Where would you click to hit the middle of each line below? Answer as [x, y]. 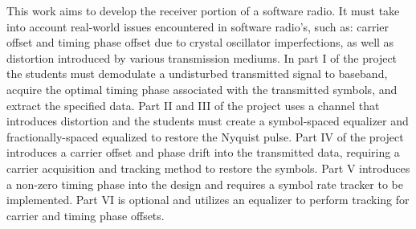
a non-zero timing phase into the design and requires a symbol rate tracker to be [205, 184]
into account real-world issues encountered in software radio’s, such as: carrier [198, 26]
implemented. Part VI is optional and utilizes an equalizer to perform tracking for [208, 200]
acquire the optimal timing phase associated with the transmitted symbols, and [202, 89]
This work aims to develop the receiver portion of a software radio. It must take [203, 10]
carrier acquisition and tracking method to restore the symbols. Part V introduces [208, 168]
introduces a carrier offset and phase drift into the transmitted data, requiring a [203, 152]
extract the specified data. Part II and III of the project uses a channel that [193, 105]
